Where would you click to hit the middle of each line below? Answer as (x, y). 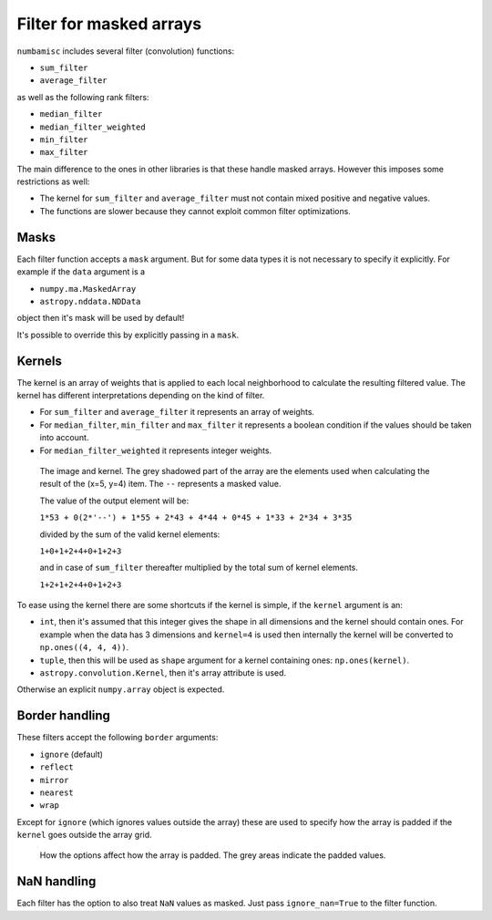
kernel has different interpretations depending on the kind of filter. (141, 395)
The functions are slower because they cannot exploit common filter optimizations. (195, 211)
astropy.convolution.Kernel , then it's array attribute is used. (163, 673)
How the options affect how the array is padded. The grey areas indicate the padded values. (213, 855)
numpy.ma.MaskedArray (88, 289)
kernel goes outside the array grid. (84, 835)
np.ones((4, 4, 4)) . (84, 647)
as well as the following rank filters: (83, 97)
